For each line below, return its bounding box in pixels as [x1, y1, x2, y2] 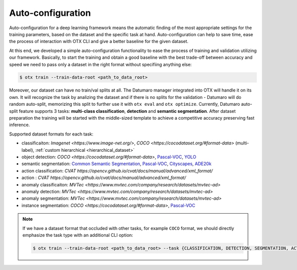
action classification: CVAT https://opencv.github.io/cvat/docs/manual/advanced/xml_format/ [21, 168, 213, 174]
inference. [9, 122, 30, 128]
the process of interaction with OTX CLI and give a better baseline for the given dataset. [9, 39, 189, 45]
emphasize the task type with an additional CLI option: [22, 232, 133, 238]
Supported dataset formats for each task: [9, 131, 94, 137]
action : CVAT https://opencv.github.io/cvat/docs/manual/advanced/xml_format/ [21, 175, 186, 180]
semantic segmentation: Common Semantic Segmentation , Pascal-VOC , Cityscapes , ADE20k [21, 161, 212, 167]
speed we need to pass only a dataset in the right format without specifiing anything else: [9, 61, 192, 67]
